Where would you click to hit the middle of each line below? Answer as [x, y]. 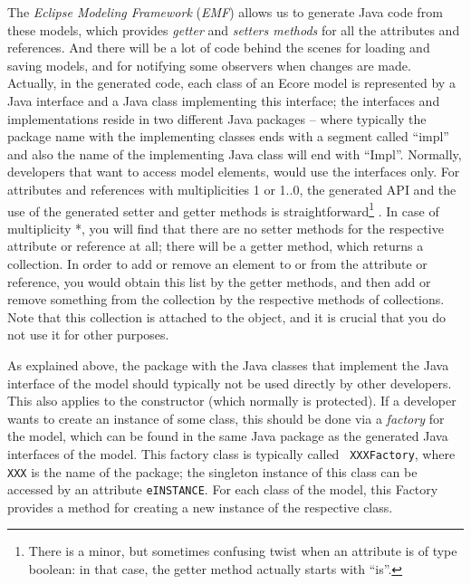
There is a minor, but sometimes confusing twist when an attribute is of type [243, 551]
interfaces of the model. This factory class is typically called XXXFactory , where [231, 453]
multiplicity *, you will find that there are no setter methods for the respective [226, 228]
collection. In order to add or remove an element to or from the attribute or [217, 263]
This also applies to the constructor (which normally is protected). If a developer [232, 401]
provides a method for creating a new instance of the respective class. [200, 507]
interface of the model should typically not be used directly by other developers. [230, 383]
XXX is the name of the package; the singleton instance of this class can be [212, 471]
